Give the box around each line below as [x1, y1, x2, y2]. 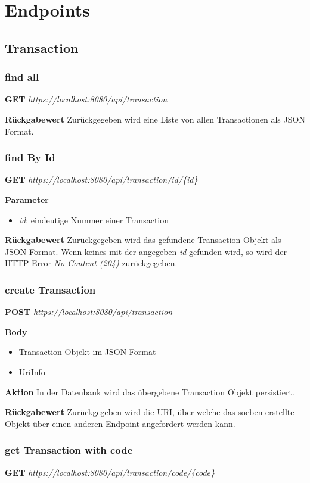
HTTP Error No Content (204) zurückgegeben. [5, 257, 178, 269]
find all [5, 70, 39, 85]
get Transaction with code [5, 443, 133, 457]
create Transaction [5, 282, 96, 297]
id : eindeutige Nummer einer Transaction [18, 213, 169, 226]
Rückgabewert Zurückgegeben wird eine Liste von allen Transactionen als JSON [5, 113, 305, 125]
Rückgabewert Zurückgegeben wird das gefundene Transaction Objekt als [5, 233, 281, 246]
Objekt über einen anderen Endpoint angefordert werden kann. [5, 417, 235, 429]
